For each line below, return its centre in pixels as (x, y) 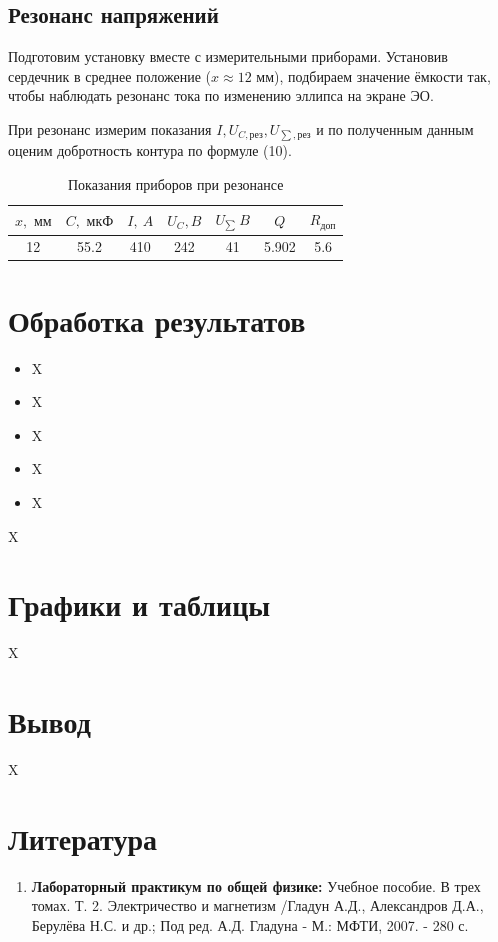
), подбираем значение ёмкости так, (382, 75)
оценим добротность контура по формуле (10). (150, 150)
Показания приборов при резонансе (176, 184)
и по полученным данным (395, 128)
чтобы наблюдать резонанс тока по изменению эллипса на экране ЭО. (221, 95)
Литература (82, 837)
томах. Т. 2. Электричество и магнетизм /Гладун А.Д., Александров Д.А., (257, 905)
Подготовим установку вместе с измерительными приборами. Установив (228, 56)
